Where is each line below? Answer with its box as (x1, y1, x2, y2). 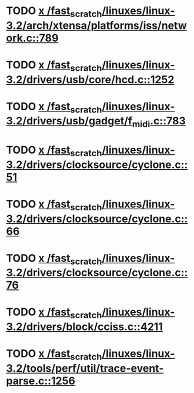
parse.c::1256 (6, 374, 75, 387)
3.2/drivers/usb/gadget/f (6, 114, 132, 128)
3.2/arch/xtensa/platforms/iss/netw (6, 19, 187, 32)
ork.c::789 (6, 31, 59, 45)
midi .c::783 (132, 114, 186, 130)
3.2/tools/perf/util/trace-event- (6, 361, 164, 375)
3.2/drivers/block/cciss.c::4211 (6, 320, 163, 333)
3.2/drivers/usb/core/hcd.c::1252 (6, 72, 175, 86)
